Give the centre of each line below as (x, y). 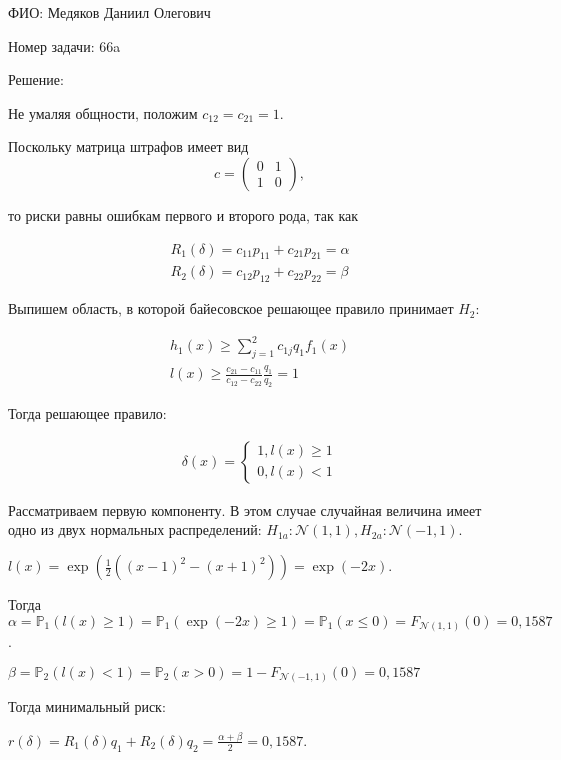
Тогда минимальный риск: (87, 706)
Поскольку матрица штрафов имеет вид (128, 146)
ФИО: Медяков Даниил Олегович (109, 12)
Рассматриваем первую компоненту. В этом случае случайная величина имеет (245, 509)
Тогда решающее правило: (87, 413)
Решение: (36, 79)
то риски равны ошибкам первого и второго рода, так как (183, 214)
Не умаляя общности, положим (103, 112)
